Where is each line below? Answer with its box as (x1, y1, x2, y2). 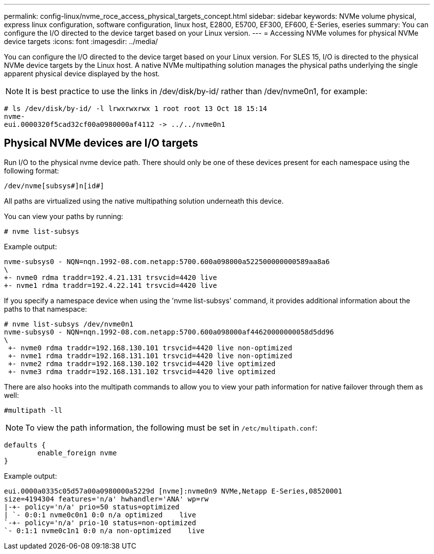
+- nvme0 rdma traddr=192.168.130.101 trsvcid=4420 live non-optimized (8, 343, 292, 352)
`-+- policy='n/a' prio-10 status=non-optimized (4, 518, 196, 527)
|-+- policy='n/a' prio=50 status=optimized (4, 502, 180, 511)
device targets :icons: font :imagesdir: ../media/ (4, 37, 158, 46)
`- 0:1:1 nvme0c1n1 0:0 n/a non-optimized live (4, 526, 205, 535)
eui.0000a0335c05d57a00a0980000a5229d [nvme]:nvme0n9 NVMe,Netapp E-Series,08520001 (4, 487, 342, 495)
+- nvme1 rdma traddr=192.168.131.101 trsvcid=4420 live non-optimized (8, 351, 292, 360)
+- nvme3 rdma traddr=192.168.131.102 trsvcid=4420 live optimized (8, 367, 275, 376)
